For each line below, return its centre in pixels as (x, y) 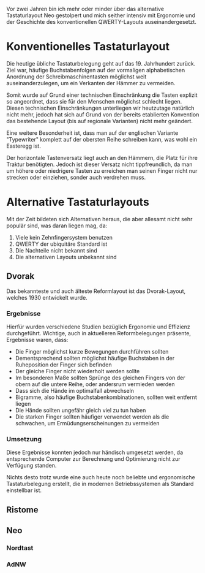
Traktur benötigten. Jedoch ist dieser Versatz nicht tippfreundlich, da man (99, 164)
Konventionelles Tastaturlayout (88, 47)
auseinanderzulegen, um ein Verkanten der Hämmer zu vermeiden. (91, 83)
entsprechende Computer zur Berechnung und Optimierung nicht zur (93, 459)
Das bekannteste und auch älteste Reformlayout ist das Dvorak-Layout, (96, 291)
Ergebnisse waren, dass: (37, 340)
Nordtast (20, 548)
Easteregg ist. (24, 146)
